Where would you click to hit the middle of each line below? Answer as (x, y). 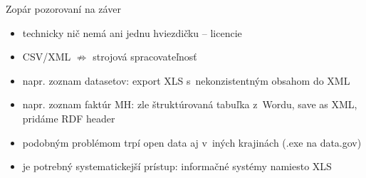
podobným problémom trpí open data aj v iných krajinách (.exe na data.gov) (192, 142)
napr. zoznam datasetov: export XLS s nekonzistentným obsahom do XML (186, 80)
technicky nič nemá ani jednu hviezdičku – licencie (132, 32)
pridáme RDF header (69, 118)
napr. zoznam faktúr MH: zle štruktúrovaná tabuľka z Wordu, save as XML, (190, 104)
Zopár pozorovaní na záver (63, 9)
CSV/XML (47, 57)
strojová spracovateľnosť (145, 57)
